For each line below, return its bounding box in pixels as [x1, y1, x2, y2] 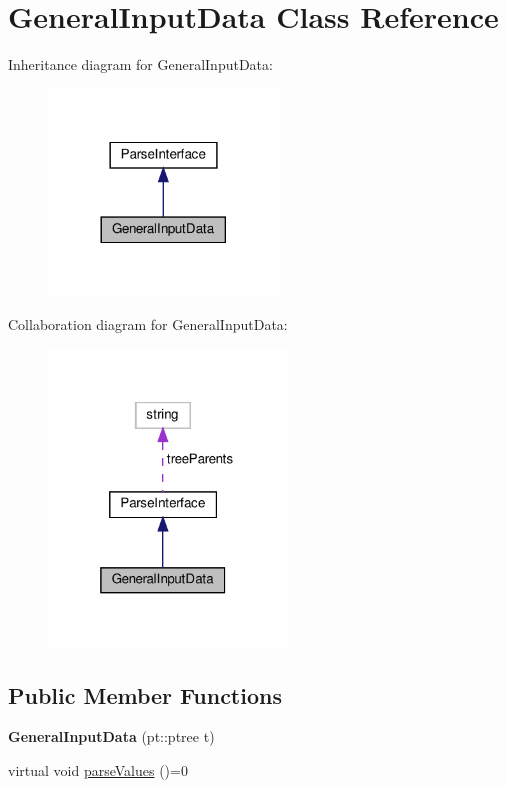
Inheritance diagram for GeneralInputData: [8, 54, 273, 75]
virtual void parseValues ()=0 [8, 760, 188, 781]
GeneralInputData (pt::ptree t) [8, 726, 215, 747]
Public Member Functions [8, 679, 282, 710]
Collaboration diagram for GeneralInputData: [8, 313, 288, 334]
